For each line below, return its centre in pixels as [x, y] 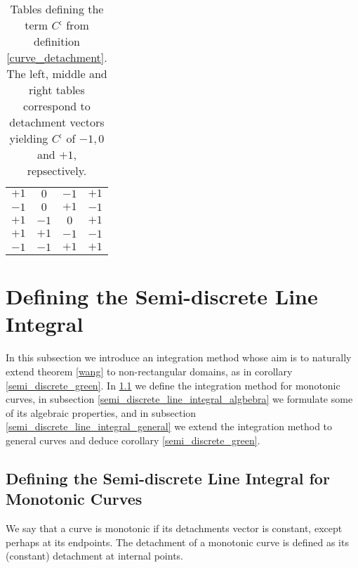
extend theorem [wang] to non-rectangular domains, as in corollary [149, 371]
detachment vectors [57, 122]
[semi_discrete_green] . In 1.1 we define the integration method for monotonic [173, 385]
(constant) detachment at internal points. [94, 556]
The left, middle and [57, 73]
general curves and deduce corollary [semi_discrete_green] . [133, 440]
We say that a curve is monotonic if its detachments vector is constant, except [174, 528]
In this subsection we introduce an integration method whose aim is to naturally [179, 357]
